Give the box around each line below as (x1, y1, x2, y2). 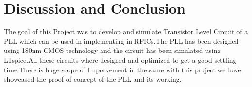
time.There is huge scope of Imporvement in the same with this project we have (4, 64, 241, 74)
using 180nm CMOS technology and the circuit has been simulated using (4, 45, 221, 55)
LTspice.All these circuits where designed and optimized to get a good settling (4, 54, 236, 65)
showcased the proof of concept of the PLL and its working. (4, 74, 182, 84)
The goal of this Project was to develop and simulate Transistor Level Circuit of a (4, 26, 248, 36)
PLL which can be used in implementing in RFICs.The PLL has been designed (4, 35, 239, 46)
